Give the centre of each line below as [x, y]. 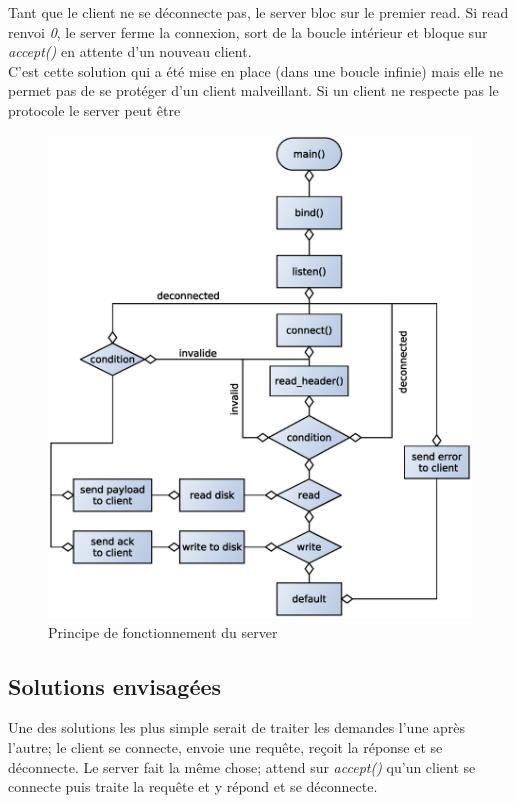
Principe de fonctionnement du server [163, 631]
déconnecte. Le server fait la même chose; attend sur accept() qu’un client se [242, 766]
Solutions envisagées [115, 685]
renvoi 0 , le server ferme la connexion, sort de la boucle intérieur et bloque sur [248, 31]
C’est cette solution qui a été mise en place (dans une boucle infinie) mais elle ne [255, 70]
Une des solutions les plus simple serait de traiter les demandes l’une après [237, 727]
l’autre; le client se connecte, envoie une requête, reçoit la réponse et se [225, 747]
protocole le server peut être [94, 109]
